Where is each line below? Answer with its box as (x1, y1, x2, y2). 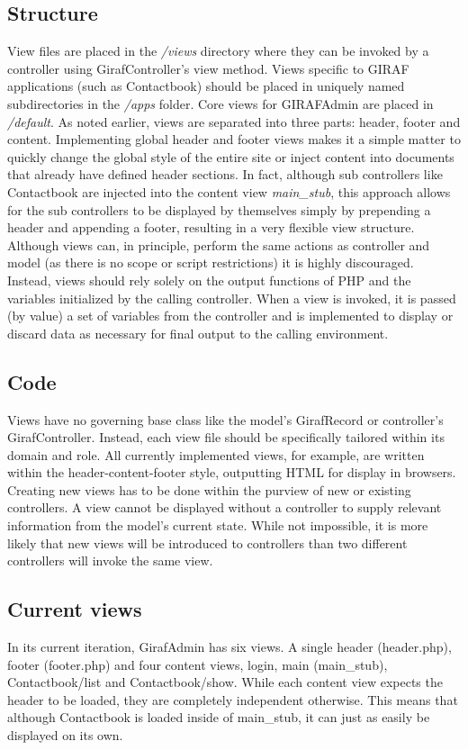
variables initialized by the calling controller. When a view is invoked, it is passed (7, 288, 456, 307)
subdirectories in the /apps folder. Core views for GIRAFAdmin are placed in (7, 94, 434, 113)
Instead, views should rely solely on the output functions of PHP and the (7, 270, 411, 289)
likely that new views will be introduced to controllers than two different (7, 533, 408, 552)
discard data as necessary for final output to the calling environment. (7, 323, 389, 342)
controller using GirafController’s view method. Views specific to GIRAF (7, 59, 409, 77)
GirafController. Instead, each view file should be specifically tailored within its (7, 428, 445, 447)
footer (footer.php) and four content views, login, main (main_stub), (7, 655, 388, 673)
